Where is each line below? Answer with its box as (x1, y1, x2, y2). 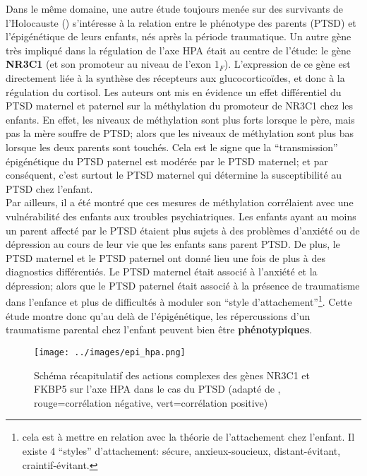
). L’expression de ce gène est (224, 56, 351, 71)
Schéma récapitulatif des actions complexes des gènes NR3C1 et (34, 367, 310, 382)
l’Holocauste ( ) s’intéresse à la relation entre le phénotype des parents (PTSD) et (6, 15, 356, 30)
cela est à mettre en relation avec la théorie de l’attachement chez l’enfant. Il (22, 429, 355, 444)
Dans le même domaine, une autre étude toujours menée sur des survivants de (6, 1, 343, 16)
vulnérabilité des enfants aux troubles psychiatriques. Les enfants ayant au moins (6, 208, 356, 223)
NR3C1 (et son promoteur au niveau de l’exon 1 (6, 56, 219, 71)
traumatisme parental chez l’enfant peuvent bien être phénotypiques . (6, 322, 313, 337)
